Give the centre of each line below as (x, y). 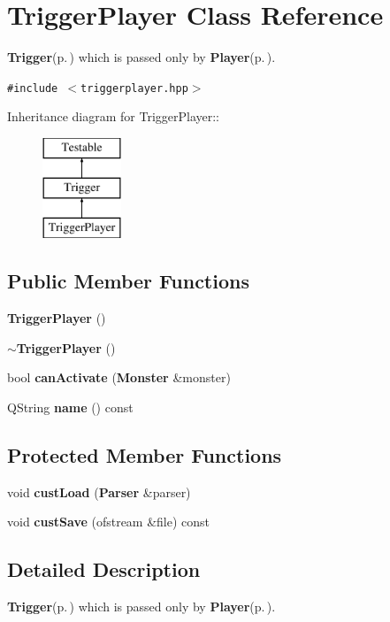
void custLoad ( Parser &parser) (99, 491)
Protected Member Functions (145, 454)
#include (33, 88)
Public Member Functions (128, 281)
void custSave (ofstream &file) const (109, 522)
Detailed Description (104, 569)
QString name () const (70, 407)
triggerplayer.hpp (134, 88)
